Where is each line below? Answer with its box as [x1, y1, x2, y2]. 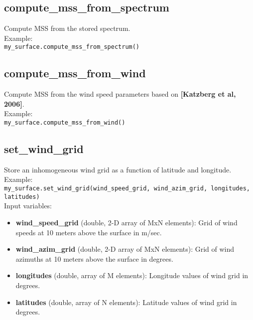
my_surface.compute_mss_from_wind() [4, 119, 126, 127]
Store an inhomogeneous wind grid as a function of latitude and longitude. [4, 164, 232, 174]
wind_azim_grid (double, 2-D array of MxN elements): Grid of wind [15, 244, 235, 254]
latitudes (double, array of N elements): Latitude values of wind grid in [15, 297, 237, 307]
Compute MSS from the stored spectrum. [4, 23, 130, 33]
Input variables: [4, 200, 52, 211]
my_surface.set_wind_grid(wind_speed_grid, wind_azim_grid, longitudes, [4, 185, 250, 192]
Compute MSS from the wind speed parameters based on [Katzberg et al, [4, 89, 236, 99]
